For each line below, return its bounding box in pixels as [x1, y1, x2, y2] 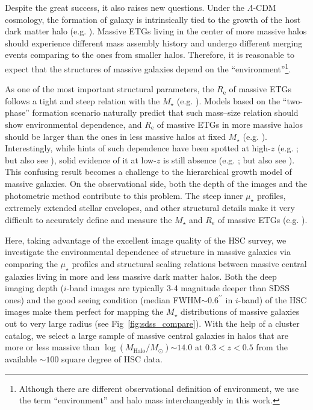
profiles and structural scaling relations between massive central [72, 257, 307, 270]
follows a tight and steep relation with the [5, 94, 160, 107]
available [5, 353, 37, 365]
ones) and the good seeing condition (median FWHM [5, 293, 202, 306]
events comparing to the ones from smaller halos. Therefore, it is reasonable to [5, 48, 294, 61]
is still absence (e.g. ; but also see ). [163, 153, 295, 166]
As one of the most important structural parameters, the [5, 83, 214, 95]
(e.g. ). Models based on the [176, 94, 280, 107]
